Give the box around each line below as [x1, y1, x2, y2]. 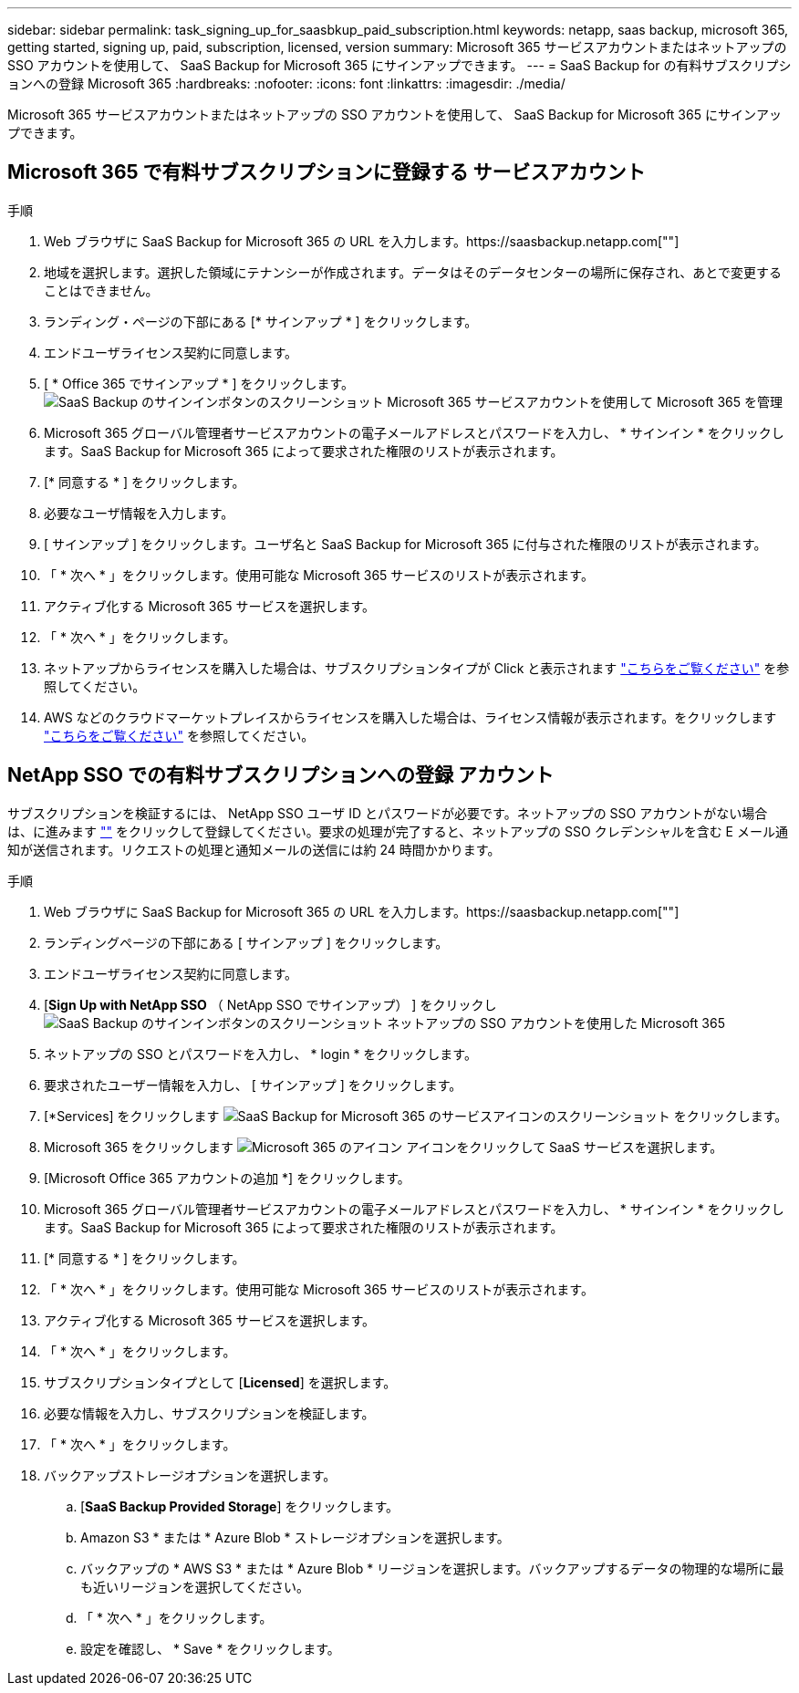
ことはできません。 [44, 282, 159, 298]
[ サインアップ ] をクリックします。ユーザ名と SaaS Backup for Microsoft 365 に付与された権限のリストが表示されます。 [44, 535, 767, 552]
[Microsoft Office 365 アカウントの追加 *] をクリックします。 [44, 1169, 410, 1186]
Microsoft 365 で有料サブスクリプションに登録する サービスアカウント [7, 161, 646, 184]
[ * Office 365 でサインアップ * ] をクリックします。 [44, 375, 355, 391]
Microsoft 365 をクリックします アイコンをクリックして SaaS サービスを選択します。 [44, 1138, 723, 1155]
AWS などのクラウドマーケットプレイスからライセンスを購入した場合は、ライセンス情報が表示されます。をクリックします [44, 709, 777, 725]
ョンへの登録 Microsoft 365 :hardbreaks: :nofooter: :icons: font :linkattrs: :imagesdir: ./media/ [7, 76, 566, 91]
